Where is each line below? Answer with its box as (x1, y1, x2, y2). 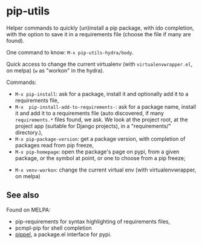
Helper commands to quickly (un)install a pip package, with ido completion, (6, 24, 195, 31)
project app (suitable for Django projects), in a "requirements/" (15, 122, 171, 129)
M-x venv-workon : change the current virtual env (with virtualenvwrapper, (15, 166, 197, 173)
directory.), (15, 129, 43, 136)
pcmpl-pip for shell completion (15, 224, 92, 231)
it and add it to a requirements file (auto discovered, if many (15, 109, 165, 117)
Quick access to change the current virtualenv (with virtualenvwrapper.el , (6, 60, 193, 68)
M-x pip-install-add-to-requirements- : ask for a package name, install (15, 103, 197, 110)
